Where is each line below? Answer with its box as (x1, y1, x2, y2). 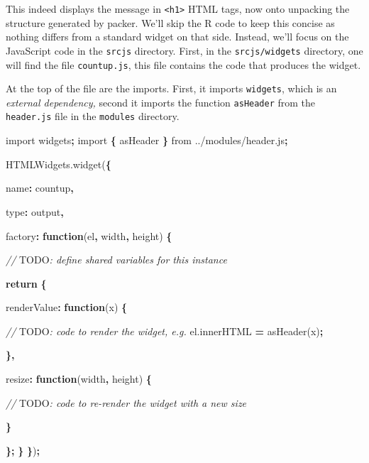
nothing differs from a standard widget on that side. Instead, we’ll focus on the (6, 29, 349, 44)
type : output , (6, 204, 64, 219)
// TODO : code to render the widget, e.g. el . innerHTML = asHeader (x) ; (6, 323, 324, 338)
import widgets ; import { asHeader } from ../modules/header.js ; (6, 133, 288, 148)
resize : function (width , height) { (6, 371, 152, 386)
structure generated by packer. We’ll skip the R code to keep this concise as (6, 15, 335, 30)
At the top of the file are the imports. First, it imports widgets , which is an (6, 81, 337, 96)
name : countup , (6, 180, 74, 195)
